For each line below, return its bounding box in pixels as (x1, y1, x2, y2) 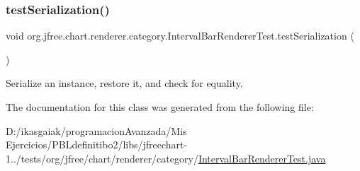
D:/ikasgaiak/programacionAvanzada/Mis (6, 123, 187, 138)
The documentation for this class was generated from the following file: (6, 100, 314, 114)
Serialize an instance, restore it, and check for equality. (6, 76, 243, 90)
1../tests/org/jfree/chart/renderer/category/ (6, 151, 198, 165)
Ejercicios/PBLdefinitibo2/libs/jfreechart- (6, 137, 188, 152)
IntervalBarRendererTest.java (198, 151, 326, 165)
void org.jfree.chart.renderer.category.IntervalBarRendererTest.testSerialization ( (6, 28, 354, 43)
